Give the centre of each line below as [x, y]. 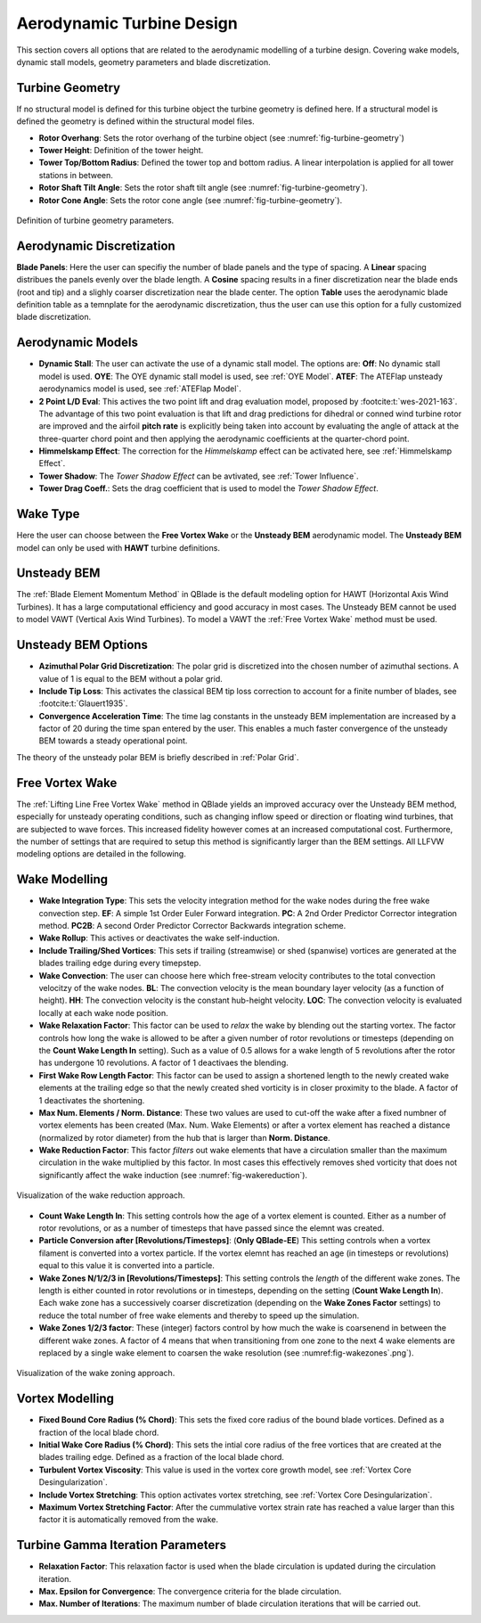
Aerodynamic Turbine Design [127, 23]
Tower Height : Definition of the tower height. [121, 151]
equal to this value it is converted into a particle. [127, 1266]
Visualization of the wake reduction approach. [101, 1195]
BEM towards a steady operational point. [113, 741]
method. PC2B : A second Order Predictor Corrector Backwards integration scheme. [192, 926]
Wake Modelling [62, 879]
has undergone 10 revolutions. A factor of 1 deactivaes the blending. [163, 1063]
